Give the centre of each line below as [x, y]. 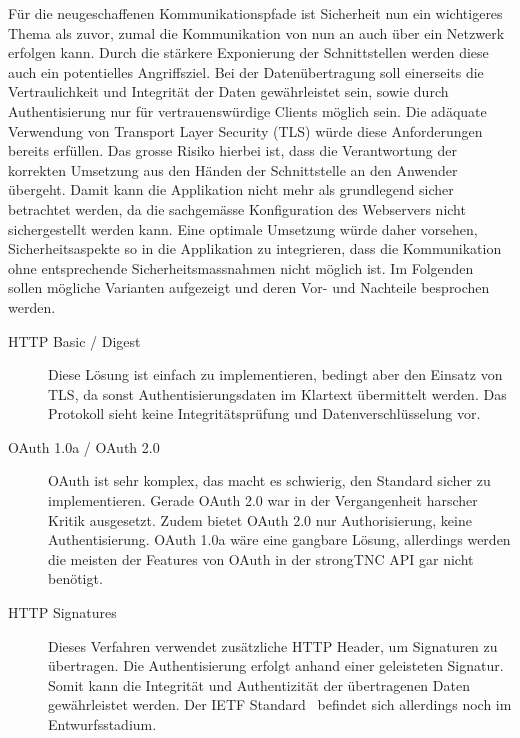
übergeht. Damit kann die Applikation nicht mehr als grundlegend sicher [231, 189]
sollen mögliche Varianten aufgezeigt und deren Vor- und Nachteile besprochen [249, 287]
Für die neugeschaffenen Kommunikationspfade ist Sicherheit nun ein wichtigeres [255, 13]
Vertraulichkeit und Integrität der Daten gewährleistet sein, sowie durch [228, 91]
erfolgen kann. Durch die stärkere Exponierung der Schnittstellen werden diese [248, 52]
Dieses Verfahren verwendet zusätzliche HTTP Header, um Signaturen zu [273, 645]
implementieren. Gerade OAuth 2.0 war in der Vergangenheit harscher [263, 500]
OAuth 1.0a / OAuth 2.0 [84, 446]
